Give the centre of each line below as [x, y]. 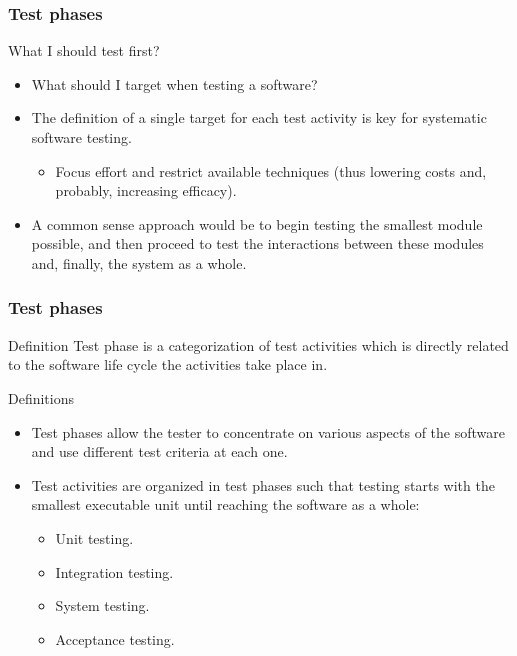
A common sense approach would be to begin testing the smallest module [257, 223]
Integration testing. [114, 571]
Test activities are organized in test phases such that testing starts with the [263, 484]
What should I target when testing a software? [174, 83]
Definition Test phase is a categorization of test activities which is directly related [258, 344]
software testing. [81, 137]
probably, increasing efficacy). [146, 190]
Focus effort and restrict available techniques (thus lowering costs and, [271, 170]
